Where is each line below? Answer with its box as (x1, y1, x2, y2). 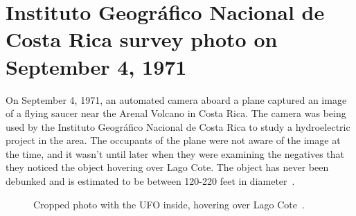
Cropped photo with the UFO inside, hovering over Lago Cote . (33, 197, 305, 211)
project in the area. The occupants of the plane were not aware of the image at (6, 133, 341, 147)
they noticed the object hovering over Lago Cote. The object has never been (6, 160, 329, 174)
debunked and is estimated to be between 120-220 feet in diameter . (6, 174, 295, 188)
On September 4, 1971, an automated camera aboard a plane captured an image (6, 92, 347, 107)
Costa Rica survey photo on (6, 25, 278, 53)
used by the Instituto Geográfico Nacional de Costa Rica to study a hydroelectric (6, 119, 350, 134)
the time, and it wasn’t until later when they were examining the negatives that (6, 146, 345, 161)
